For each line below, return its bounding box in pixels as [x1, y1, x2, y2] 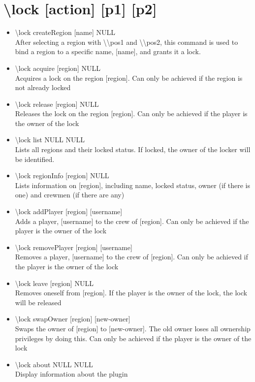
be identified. [15, 154, 55, 164]
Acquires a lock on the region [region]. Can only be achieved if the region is [15, 72, 243, 83]
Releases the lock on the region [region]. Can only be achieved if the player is [15, 108, 248, 119]
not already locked [15, 82, 71, 93]
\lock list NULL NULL [15, 134, 85, 145]
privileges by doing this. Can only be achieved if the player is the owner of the [15, 333, 252, 343]
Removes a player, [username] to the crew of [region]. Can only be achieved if [15, 252, 248, 262]
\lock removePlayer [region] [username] [15, 242, 132, 252]
